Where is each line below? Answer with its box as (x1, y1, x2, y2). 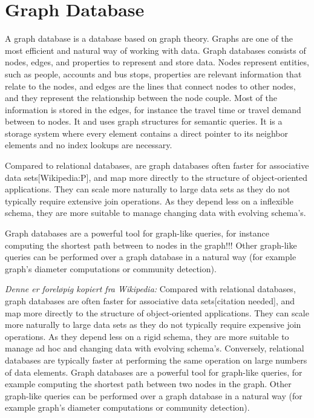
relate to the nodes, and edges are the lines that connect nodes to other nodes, (5, 79, 296, 92)
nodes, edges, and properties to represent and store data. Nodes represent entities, (5, 56, 309, 68)
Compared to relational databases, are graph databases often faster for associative (5, 159, 309, 172)
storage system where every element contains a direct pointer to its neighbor (5, 126, 289, 139)
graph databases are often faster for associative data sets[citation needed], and (5, 295, 295, 307)
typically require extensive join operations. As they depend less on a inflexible (5, 194, 293, 207)
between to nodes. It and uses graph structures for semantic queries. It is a (5, 115, 283, 128)
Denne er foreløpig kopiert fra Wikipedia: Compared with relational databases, (5, 282, 296, 295)
